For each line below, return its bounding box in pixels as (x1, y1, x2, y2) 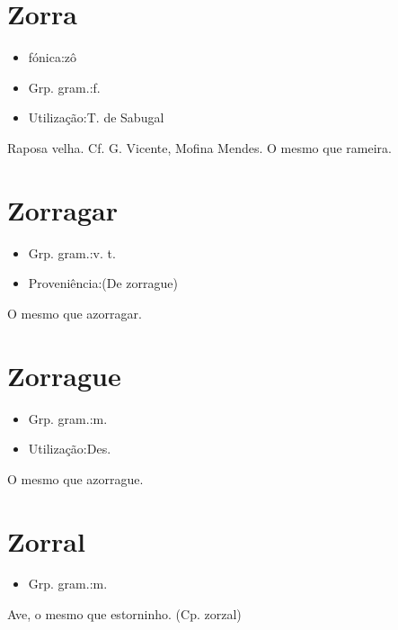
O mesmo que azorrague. (7, 469, 144, 488)
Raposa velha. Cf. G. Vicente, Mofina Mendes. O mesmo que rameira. (7, 138, 392, 157)
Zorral (7, 522, 85, 559)
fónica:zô (28, 48, 77, 67)
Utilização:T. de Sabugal (28, 108, 164, 127)
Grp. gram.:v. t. (28, 243, 116, 262)
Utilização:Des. (28, 439, 111, 458)
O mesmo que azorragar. (7, 303, 142, 322)
